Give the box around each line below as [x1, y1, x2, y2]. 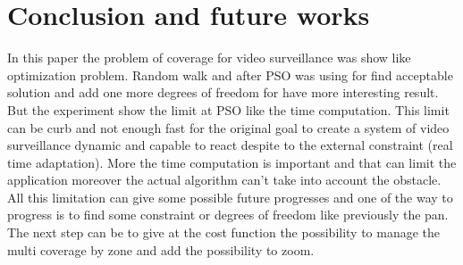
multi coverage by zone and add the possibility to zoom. [7, 240, 315, 259]
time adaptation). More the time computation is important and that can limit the [7, 153, 457, 171]
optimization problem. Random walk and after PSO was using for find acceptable [7, 65, 453, 84]
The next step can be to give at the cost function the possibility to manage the [7, 223, 441, 242]
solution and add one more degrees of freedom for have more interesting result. [7, 83, 439, 102]
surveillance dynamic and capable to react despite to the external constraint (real [7, 136, 453, 154]
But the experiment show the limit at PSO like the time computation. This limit [7, 100, 450, 119]
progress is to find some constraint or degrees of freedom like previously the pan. [7, 205, 449, 224]
